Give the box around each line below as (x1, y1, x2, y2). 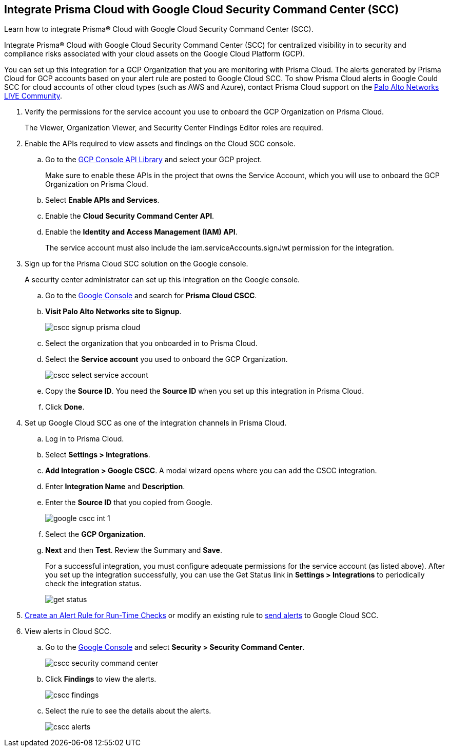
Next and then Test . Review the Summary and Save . (45, 546, 222, 555)
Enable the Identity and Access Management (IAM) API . (45, 227, 238, 237)
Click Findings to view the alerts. (45, 675, 157, 684)
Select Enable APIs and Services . (45, 196, 160, 205)
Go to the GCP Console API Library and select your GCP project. (45, 155, 262, 164)
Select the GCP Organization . (45, 530, 146, 539)
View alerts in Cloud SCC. (25, 627, 111, 636)
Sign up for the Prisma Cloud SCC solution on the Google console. (25, 259, 248, 268)
